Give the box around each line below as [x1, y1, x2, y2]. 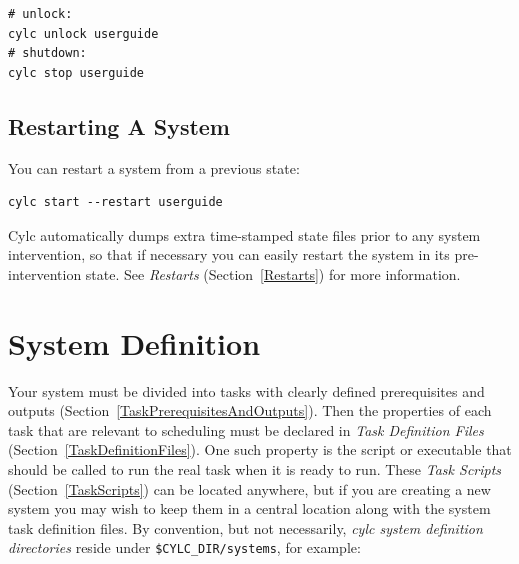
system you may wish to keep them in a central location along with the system [8, 498, 491, 519]
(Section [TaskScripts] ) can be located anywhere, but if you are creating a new [8, 478, 491, 499]
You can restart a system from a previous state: [8, 157, 300, 178]
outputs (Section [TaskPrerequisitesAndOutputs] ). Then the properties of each [8, 400, 492, 421]
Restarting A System [8, 110, 230, 141]
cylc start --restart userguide [8, 195, 223, 210]
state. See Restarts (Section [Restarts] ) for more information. [85, 263, 461, 284]
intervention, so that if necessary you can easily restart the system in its [8, 244, 450, 265]
